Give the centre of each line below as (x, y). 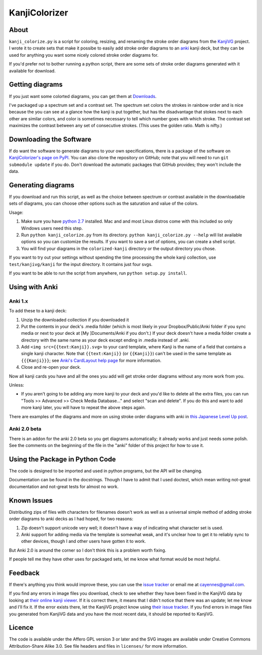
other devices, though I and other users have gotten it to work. (84, 541)
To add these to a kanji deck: (38, 311)
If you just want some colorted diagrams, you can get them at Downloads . (83, 96)
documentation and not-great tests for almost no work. (64, 486)
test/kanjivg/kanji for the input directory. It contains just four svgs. (81, 264)
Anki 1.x (19, 301)
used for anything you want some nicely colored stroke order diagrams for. (84, 55)
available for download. (32, 71)
